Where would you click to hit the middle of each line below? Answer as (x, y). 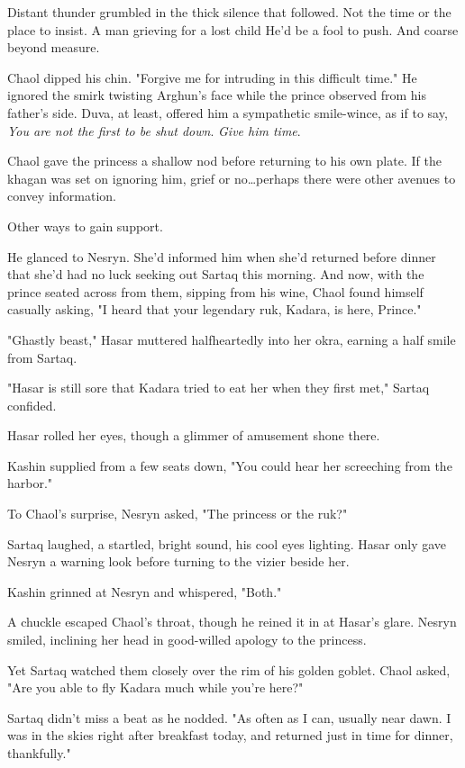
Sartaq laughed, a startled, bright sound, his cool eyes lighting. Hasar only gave (227, 543)
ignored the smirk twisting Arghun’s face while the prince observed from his (217, 95)
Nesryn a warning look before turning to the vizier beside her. (178, 561)
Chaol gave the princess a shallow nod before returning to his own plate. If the (224, 161)
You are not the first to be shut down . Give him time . (154, 130)
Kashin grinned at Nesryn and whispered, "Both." (145, 591)
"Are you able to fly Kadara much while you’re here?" (155, 687)
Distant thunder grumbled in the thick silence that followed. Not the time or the (229, 12)
